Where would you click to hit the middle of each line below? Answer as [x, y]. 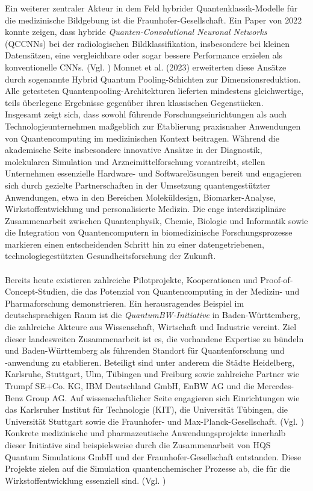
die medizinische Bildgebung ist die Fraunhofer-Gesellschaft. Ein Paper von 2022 [153, 20]
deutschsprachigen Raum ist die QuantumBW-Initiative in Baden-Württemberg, [153, 315]
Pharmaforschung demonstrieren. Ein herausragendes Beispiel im [125, 303]
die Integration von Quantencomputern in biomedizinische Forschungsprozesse [149, 232]
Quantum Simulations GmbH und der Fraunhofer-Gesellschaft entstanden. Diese [153, 456]
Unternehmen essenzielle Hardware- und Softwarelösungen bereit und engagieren [153, 173]
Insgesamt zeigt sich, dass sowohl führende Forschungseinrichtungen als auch [146, 114]
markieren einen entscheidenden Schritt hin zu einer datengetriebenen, [135, 244]
